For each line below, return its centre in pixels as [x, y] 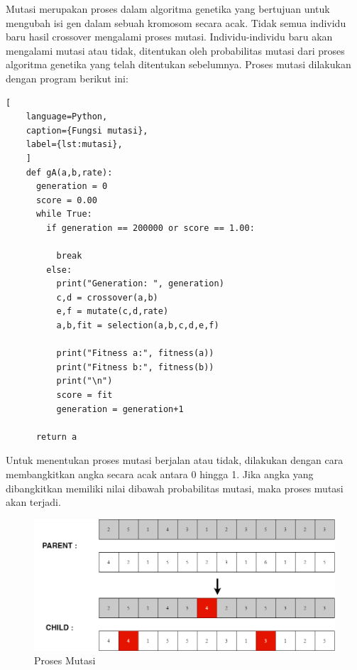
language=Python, [67, 117]
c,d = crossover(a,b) [107, 297]
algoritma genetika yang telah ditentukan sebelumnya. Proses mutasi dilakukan [178, 64]
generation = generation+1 [120, 409]
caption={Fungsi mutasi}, [87, 130]
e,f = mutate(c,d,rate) [112, 312]
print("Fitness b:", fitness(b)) [135, 367]
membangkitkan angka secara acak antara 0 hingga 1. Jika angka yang [160, 474]
